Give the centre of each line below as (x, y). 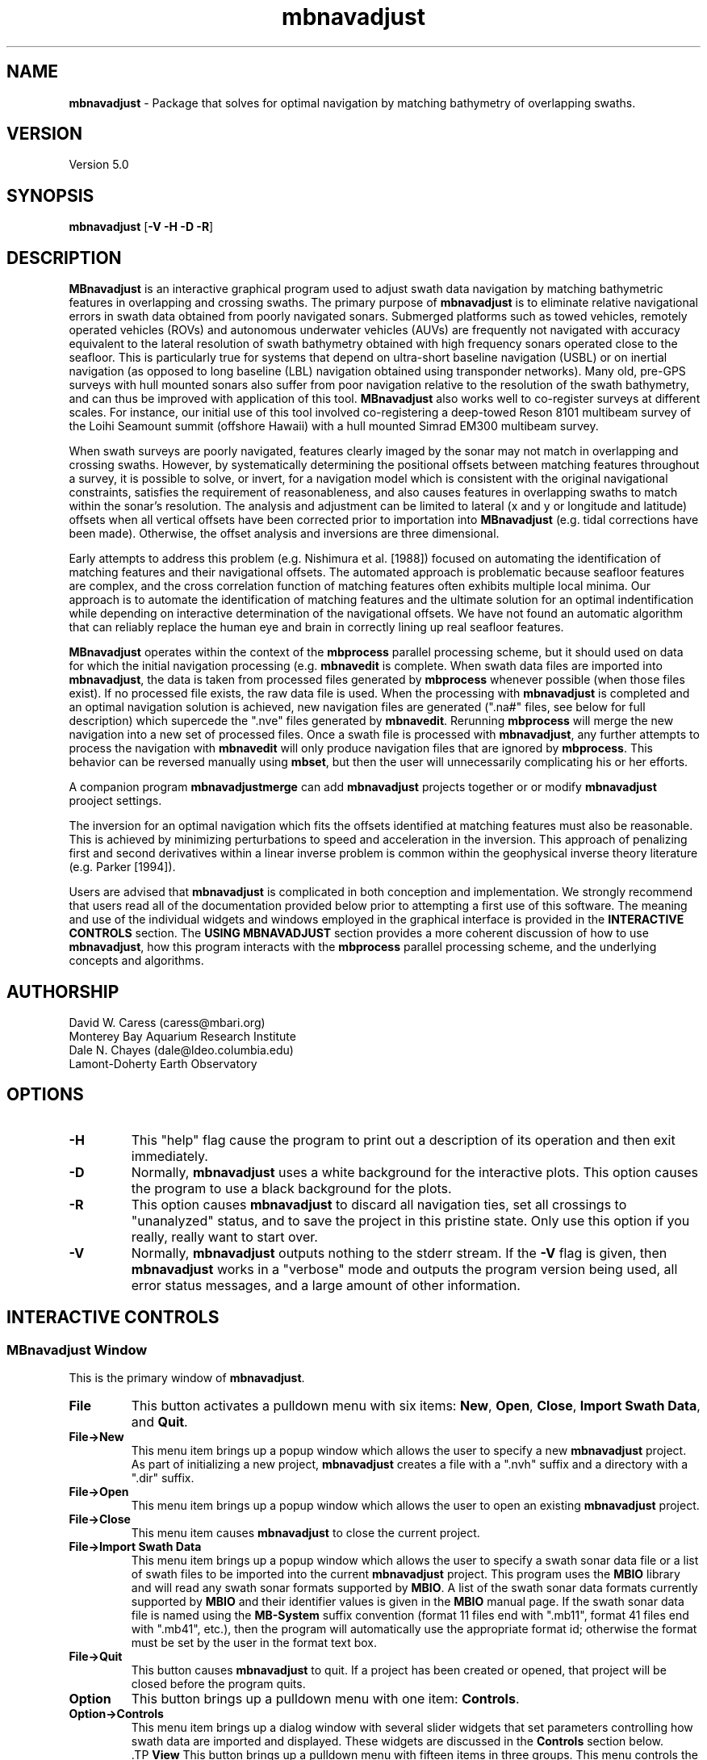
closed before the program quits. (218, 1684)
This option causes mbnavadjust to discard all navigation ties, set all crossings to (379, 1204)
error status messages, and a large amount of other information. (326, 1285)
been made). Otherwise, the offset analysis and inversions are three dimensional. (284, 534)
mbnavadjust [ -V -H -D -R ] (141, 227)
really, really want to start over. (224, 1236)
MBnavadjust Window (77, 1349)
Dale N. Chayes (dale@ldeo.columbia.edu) (181, 1050)
